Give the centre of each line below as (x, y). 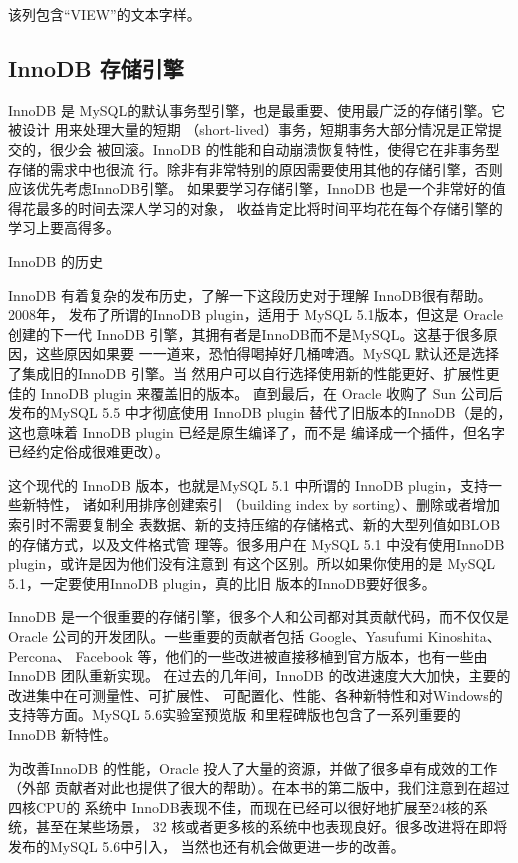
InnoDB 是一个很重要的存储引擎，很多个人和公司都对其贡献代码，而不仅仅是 (258, 616)
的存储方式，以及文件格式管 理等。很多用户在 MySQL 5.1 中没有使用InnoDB (256, 543)
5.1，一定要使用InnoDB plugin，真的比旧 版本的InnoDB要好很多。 (222, 582)
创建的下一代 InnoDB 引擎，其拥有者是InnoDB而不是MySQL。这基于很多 (246, 333)
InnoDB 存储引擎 (96, 67)
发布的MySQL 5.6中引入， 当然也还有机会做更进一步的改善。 (206, 845)
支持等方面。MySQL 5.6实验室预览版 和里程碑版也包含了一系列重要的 (234, 714)
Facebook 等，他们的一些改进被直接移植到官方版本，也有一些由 (281, 655)
